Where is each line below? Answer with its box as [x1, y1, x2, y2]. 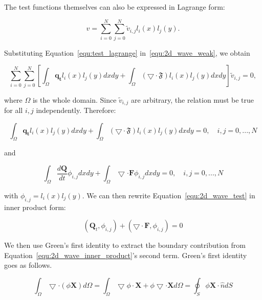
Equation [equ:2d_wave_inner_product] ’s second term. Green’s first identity [4, 249, 247, 260]
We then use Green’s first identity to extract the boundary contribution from [4, 240, 246, 250]
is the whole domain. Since [32, 94, 117, 105]
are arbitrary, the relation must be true [131, 94, 254, 105]
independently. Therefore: [36, 105, 116, 116]
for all [4, 105, 23, 116]
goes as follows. [4, 260, 52, 270]
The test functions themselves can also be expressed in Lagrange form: [4, 2, 225, 12]
